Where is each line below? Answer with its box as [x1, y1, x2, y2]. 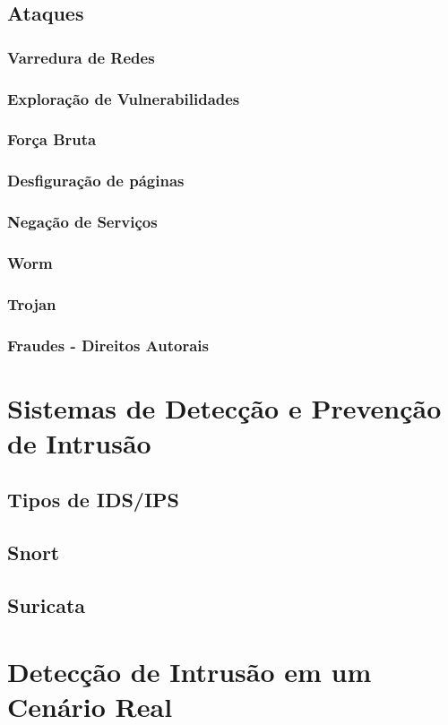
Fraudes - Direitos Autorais [7, 333, 209, 356]
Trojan [7, 292, 56, 315]
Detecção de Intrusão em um [7, 652, 372, 689]
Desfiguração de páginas [7, 169, 185, 192]
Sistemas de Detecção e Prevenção [7, 389, 442, 426]
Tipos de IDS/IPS [7, 486, 180, 514]
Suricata [7, 591, 86, 619]
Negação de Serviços [7, 211, 158, 233]
